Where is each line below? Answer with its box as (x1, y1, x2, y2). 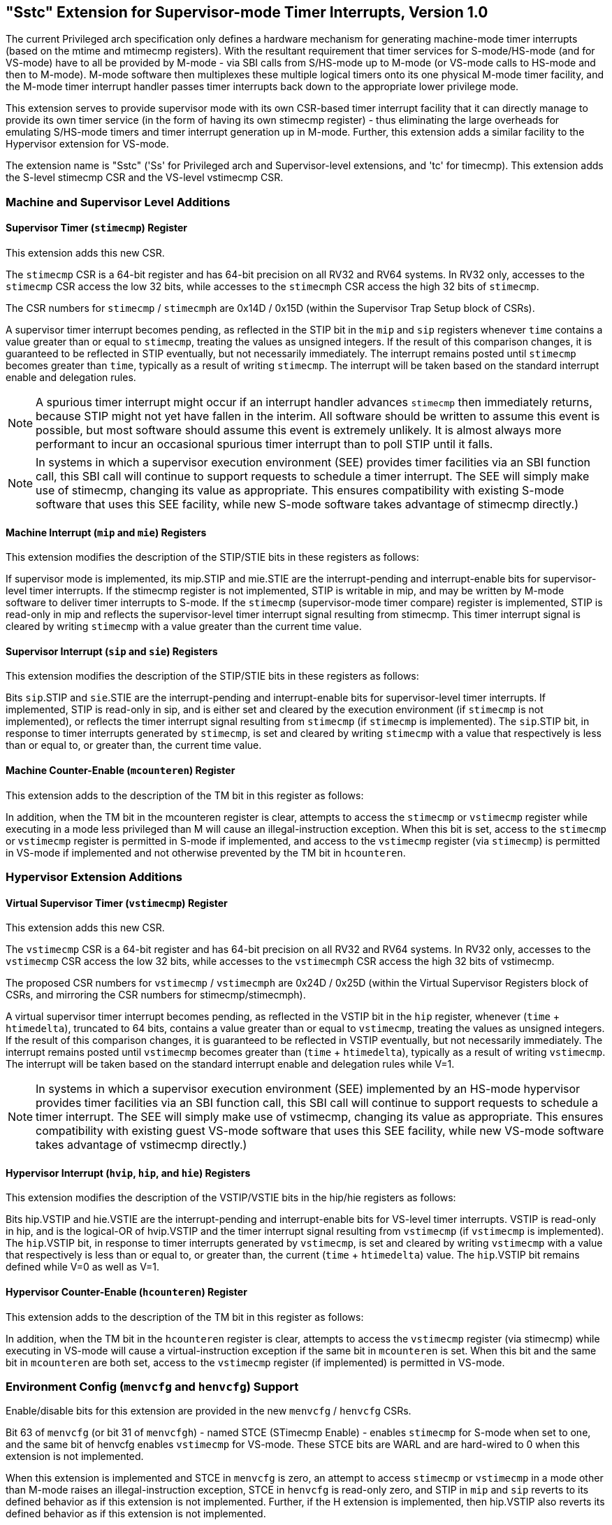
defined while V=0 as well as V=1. (6, 1261, 159, 1273)
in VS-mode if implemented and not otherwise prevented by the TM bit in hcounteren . (6, 846, 406, 859)
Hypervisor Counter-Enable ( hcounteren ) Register (6, 1286, 247, 1298)
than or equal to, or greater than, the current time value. (6, 739, 262, 752)
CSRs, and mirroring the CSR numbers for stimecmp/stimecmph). (6, 989, 306, 1001)
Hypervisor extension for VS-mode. (6, 138, 169, 150)
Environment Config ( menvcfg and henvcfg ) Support (6, 1380, 299, 1394)
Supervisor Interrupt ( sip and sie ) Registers (6, 645, 218, 657)
